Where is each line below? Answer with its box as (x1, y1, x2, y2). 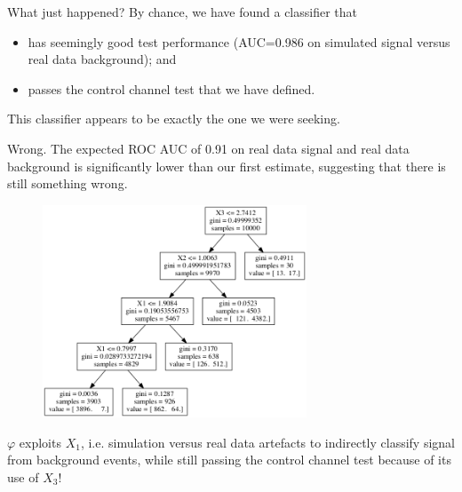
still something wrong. (7, 174, 128, 193)
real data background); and (28, 50, 177, 68)
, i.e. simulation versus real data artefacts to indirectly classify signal (80, 432, 455, 451)
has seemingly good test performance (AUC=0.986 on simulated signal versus (28, 32, 450, 51)
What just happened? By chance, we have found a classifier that (7, 3, 358, 20)
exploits (19, 432, 61, 451)
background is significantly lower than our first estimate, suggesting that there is (7, 156, 446, 175)
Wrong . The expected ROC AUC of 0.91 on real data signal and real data (7, 139, 410, 157)
